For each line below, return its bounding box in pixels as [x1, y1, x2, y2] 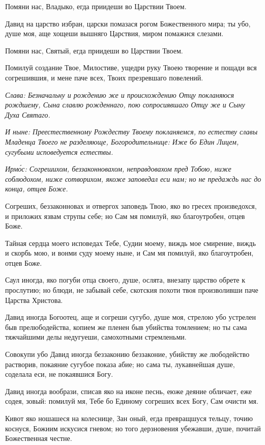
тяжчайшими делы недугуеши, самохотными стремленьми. [5, 331, 187, 342]
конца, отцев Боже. [5, 183, 68, 194]
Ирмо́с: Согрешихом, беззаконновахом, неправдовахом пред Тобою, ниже [5, 163, 231, 174]
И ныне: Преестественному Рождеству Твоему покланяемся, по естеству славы [5, 126, 258, 137]
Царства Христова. [5, 294, 63, 305]
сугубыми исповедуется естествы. [5, 146, 113, 157]
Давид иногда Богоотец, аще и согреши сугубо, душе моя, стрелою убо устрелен [5, 312, 256, 322]
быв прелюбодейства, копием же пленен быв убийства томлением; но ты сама [5, 321, 247, 332]
